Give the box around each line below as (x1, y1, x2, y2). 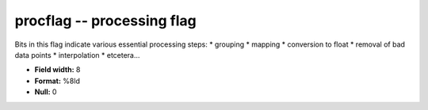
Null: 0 (34, 87, 57, 97)
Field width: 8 (34, 65, 81, 74)
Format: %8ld (34, 76, 81, 85)
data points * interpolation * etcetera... (14, 50, 140, 59)
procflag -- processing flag (14, 12, 197, 29)
